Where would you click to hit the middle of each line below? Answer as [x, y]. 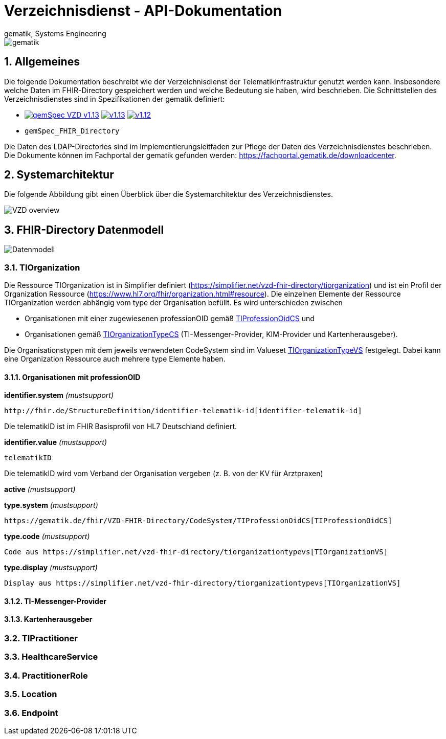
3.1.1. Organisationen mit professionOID [72, 377]
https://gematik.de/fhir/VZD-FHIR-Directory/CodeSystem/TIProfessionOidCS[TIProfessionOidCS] [198, 521]
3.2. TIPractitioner [41, 639]
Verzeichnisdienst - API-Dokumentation [143, 11]
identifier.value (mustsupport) [56, 442]
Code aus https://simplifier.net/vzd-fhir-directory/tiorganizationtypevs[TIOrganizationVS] [196, 552]
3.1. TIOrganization [42, 267]
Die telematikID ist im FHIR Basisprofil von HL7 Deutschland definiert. [120, 427]
